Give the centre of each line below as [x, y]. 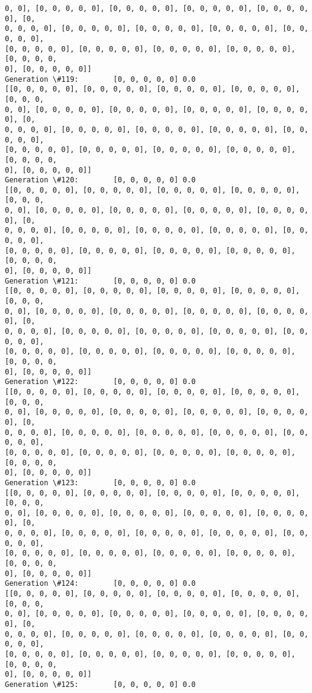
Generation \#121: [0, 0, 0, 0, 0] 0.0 [100, 281]
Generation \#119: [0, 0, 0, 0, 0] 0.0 [100, 79]
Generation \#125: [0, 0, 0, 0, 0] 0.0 [100, 684]
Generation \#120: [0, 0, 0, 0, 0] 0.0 [100, 180]
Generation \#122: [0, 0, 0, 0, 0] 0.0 [100, 382]
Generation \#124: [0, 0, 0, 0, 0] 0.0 [100, 584]
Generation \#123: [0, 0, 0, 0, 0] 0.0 [100, 482]
